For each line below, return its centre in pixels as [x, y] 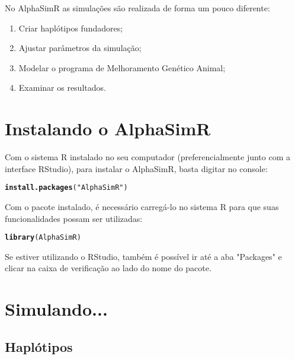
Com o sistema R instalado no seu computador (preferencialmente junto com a [148, 157]
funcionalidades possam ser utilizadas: [74, 218]
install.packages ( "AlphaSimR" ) [66, 188]
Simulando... [56, 309]
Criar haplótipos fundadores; [71, 28]
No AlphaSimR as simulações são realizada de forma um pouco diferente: [137, 8]
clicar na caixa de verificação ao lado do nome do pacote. [108, 268]
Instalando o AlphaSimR [108, 128]
